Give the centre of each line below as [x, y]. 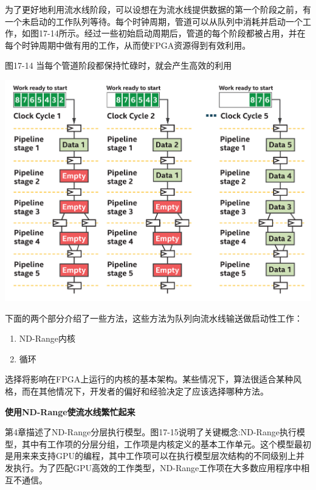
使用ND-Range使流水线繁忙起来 [70, 411]
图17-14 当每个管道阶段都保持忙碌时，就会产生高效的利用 [118, 65]
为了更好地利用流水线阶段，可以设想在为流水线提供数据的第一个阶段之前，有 [158, 9]
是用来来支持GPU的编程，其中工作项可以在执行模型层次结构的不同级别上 [151, 456]
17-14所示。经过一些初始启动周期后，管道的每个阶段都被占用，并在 [172, 33]
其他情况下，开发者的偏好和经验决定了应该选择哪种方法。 [153, 391]
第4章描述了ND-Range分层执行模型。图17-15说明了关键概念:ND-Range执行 [151, 432]
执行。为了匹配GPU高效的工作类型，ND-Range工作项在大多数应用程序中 [157, 468]
